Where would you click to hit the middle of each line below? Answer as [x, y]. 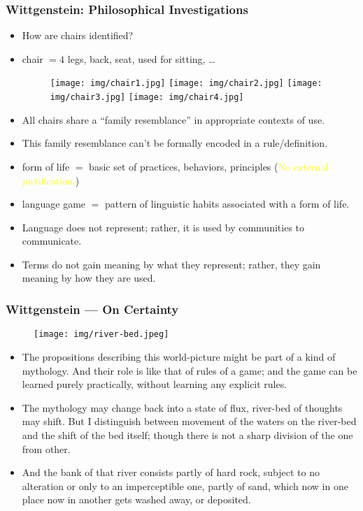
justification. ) [51, 180]
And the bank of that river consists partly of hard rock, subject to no [171, 472]
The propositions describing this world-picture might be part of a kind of [179, 356]
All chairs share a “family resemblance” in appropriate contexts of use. [173, 119]
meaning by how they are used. [89, 278]
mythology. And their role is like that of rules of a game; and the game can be [190, 370]
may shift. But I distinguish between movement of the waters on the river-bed [189, 421]
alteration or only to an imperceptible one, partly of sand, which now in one [185, 485]
